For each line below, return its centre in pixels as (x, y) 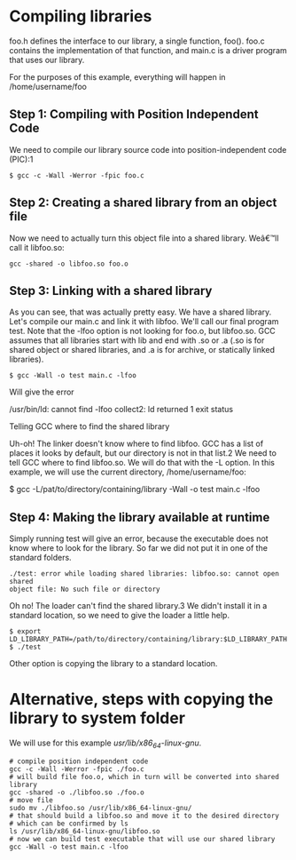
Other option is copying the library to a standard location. (113, 664)
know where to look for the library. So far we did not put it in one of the (139, 548)
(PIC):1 (21, 159)
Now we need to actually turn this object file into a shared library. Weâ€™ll (144, 238)
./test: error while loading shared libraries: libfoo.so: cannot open (144, 574)
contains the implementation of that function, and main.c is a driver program (148, 50)
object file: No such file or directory (85, 589)
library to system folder (97, 718)
